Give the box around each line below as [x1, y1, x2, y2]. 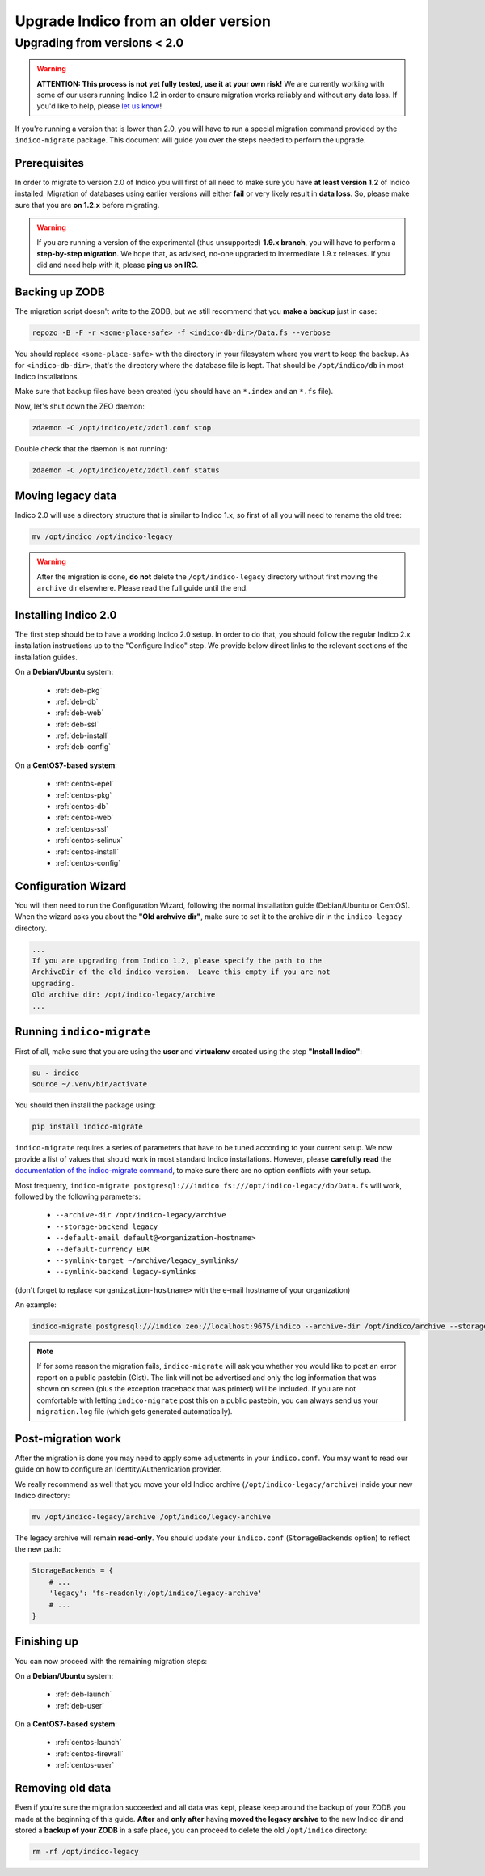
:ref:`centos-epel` [55, 779, 114, 789]
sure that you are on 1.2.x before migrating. [15, 200, 160, 210]
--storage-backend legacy [55, 1222, 158, 1231]
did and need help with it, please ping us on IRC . [36, 260, 199, 270]
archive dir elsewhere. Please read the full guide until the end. [36, 583, 248, 593]
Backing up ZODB [15, 286, 105, 299]
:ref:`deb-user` [55, 1700, 105, 1710]
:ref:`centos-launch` [55, 1738, 122, 1747]
